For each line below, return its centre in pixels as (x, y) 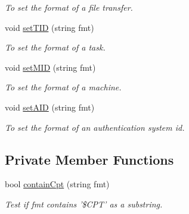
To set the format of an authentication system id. (95, 127)
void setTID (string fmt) (49, 27)
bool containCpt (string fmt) (57, 184)
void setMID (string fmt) (50, 67)
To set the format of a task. (55, 47)
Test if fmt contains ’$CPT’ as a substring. (84, 204)
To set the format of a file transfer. (69, 7)
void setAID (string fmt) (50, 107)
